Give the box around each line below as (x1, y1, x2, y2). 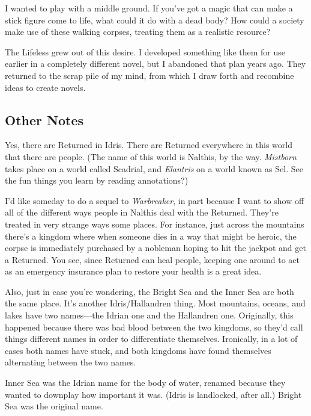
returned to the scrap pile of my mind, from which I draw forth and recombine (5, 69, 294, 81)
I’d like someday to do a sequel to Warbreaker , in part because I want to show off (5, 194, 304, 206)
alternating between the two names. (5, 356, 136, 368)
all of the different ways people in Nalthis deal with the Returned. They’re (5, 206, 279, 219)
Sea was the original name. (5, 400, 103, 412)
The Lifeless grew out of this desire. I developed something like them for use (5, 45, 285, 58)
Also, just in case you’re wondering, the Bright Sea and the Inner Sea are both (5, 285, 294, 297)
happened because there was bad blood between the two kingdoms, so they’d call (5, 320, 303, 333)
